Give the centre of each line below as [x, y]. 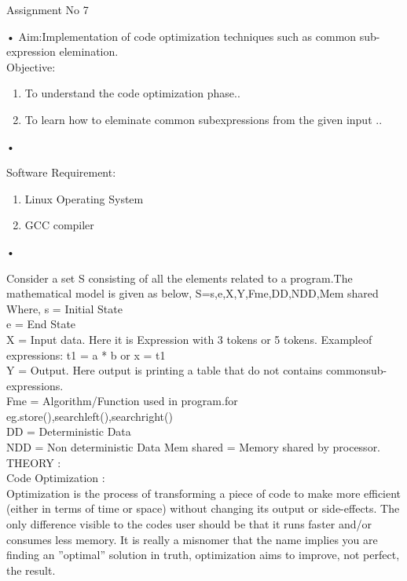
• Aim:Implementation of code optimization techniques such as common [181, 36]
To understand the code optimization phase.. [132, 93]
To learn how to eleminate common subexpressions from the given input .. [203, 119]
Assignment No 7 [48, 9]
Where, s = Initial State [64, 308]
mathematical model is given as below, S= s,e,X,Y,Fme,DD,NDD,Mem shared [192, 293]
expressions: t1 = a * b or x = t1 [86, 354]
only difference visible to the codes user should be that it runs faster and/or [189, 524]
